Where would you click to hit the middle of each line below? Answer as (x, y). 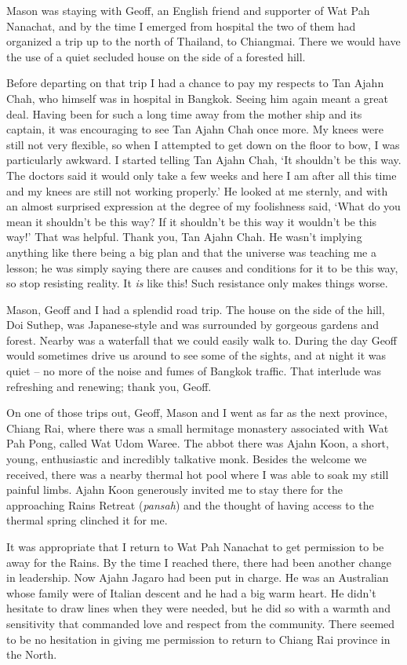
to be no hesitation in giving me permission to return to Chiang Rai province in (198, 639)
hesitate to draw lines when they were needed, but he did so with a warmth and (198, 608)
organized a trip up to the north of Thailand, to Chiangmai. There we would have (203, 41)
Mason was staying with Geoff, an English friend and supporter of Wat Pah (188, 10)
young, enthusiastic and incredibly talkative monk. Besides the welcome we (187, 459)
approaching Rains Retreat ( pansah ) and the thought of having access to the (190, 504)
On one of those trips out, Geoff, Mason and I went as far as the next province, (197, 413)
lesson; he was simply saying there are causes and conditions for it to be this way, (202, 267)
